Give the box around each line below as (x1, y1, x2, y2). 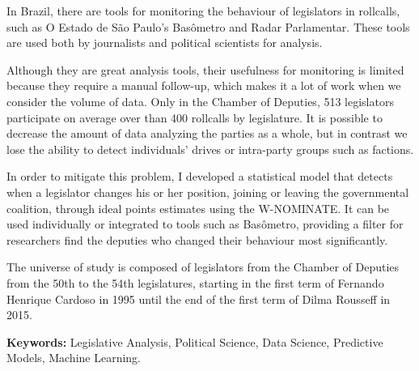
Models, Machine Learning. (6, 349, 141, 366)
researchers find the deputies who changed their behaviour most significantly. (6, 231, 388, 248)
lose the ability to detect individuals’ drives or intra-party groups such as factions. (6, 140, 414, 157)
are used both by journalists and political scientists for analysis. (6, 34, 323, 51)
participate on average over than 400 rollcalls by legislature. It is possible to (6, 109, 383, 126)
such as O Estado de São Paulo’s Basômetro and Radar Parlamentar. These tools (6, 18, 410, 35)
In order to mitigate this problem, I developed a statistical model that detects (6, 168, 393, 185)
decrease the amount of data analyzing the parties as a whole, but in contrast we (6, 125, 408, 142)
